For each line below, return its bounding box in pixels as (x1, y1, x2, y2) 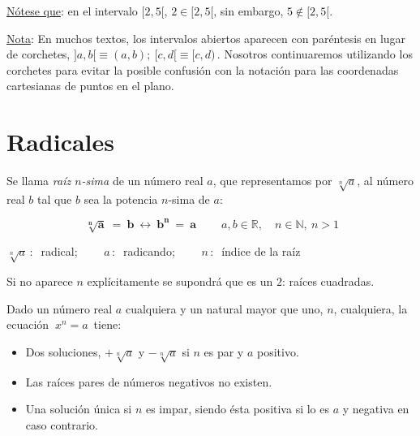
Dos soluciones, (25, 343, 101, 360)
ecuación (6, 316, 49, 333)
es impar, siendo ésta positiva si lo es (145, 400, 329, 417)
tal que (36, 190, 72, 207)
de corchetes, (6, 45, 71, 63)
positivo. (256, 343, 299, 360)
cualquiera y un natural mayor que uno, (125, 300, 324, 317)
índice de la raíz (221, 243, 301, 260)
